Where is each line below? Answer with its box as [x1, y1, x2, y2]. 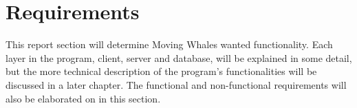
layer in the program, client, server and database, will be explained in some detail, [6, 50, 352, 65]
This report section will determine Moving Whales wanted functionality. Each [6, 37, 333, 52]
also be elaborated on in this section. [6, 91, 161, 105]
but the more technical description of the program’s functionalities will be [6, 64, 317, 78]
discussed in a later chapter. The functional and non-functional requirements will [6, 77, 347, 91]
